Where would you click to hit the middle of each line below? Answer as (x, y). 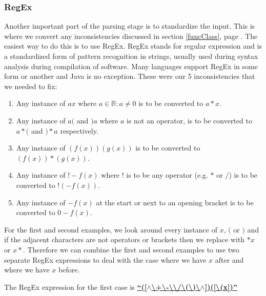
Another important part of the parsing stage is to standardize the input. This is (130, 26)
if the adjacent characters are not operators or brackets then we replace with (125, 239)
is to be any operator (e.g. (167, 175)
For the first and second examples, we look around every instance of (111, 229)
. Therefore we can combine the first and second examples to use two (131, 249)
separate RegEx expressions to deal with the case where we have (105, 259)
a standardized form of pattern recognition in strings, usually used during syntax (131, 56)
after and (229, 259)
